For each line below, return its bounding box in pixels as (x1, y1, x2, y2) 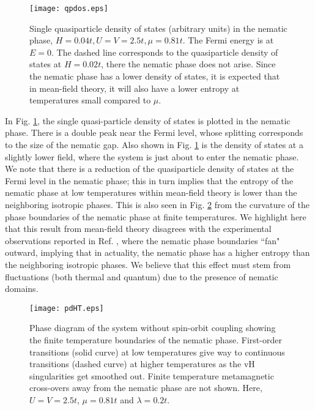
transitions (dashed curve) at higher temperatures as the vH (29, 357, 255, 370)
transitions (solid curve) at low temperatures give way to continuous (29, 345, 285, 358)
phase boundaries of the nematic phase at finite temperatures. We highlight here (5, 210, 306, 223)
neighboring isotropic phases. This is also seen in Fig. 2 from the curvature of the (5, 198, 309, 211)
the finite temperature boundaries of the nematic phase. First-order (29, 333, 282, 346)
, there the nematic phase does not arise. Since (101, 58, 276, 70)
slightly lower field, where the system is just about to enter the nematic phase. (5, 150, 299, 163)
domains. (5, 282, 39, 295)
